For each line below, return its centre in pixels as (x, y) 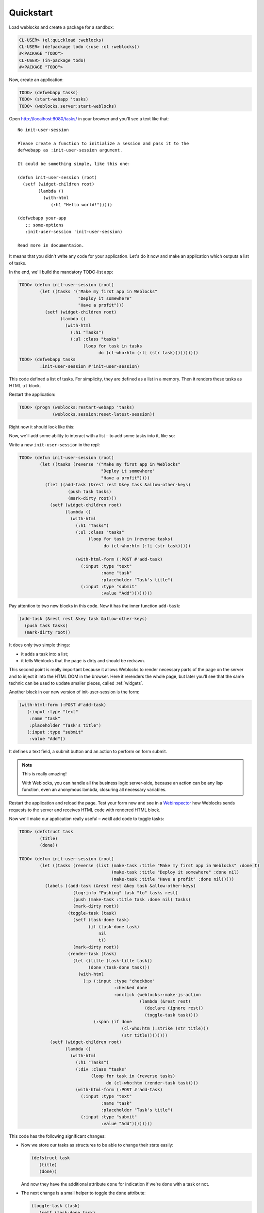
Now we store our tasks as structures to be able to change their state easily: (97, 1145)
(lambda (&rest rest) (165, 1001)
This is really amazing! (44, 774)
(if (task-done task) (114, 926)
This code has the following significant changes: (58, 1136)
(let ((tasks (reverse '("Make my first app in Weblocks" (110, 464)
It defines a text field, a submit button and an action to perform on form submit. (88, 752)
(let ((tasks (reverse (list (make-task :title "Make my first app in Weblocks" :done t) (149, 866)
